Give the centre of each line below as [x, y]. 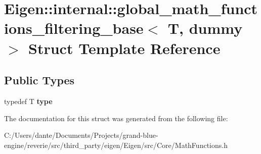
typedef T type [28, 101]
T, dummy [205, 28]
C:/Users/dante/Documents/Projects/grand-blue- [81, 135]
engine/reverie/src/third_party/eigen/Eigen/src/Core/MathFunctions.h [116, 145]
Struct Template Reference [124, 48]
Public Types [39, 80]
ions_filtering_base [74, 28]
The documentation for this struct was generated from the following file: [116, 118]
